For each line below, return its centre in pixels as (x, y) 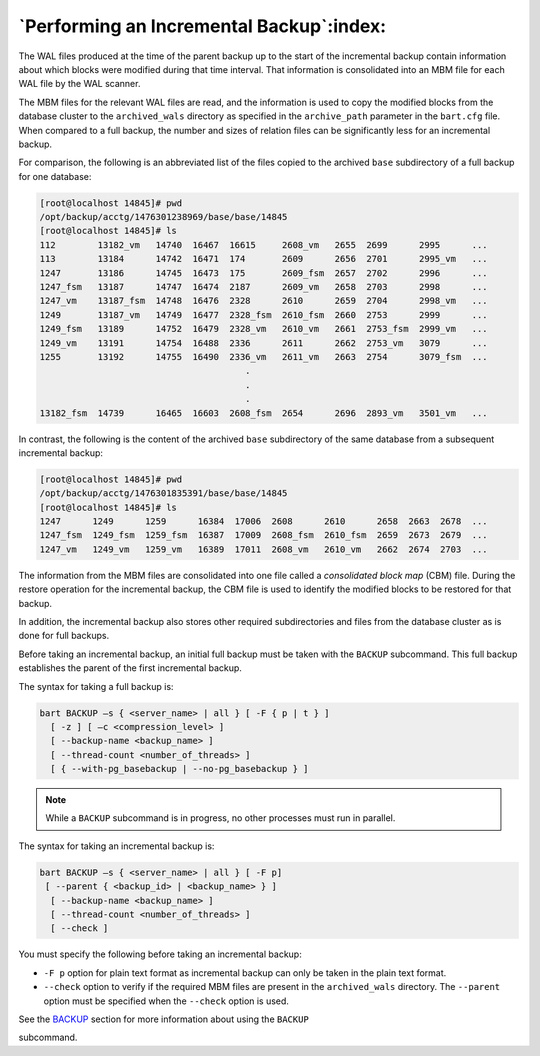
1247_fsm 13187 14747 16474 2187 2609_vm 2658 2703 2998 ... (264, 286)
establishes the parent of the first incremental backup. (130, 668)
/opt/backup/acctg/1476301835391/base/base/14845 (163, 493)
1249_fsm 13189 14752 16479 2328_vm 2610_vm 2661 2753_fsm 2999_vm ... (264, 329)
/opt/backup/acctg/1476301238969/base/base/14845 (163, 217)
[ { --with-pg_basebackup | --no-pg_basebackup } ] (179, 769)
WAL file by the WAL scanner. (79, 84)
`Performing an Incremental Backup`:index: (202, 26)
